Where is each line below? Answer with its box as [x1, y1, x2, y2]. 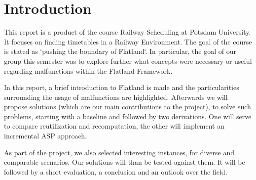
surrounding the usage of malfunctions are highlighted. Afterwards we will [4, 91, 228, 102]
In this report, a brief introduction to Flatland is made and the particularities [4, 82, 239, 92]
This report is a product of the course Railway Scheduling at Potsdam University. [4, 27, 251, 37]
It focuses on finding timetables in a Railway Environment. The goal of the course [4, 36, 252, 46]
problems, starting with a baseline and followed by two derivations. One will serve [4, 111, 252, 121]
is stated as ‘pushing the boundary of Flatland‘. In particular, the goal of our [4, 46, 236, 56]
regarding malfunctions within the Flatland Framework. [4, 65, 173, 76]
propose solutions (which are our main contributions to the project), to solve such [4, 101, 251, 112]
